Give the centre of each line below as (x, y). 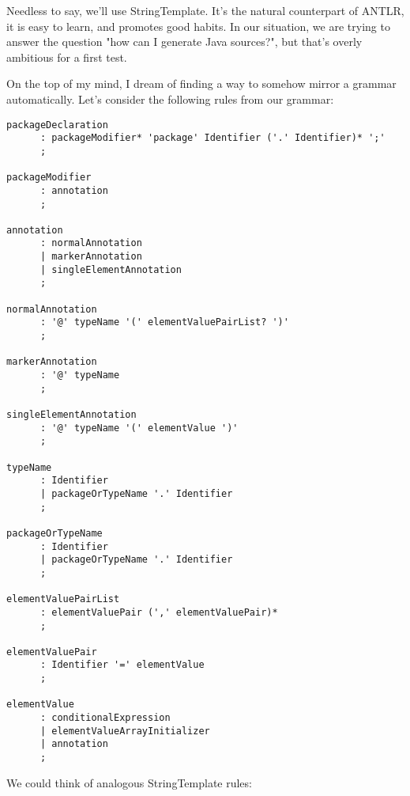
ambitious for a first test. (67, 57)
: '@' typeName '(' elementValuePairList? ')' (164, 322)
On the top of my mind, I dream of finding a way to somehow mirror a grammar (201, 83)
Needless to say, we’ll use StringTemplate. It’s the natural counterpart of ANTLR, (205, 10)
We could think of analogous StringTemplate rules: (129, 782)
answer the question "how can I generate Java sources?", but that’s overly (184, 42)
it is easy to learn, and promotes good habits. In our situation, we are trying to (198, 26)
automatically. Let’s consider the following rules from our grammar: (170, 99)
